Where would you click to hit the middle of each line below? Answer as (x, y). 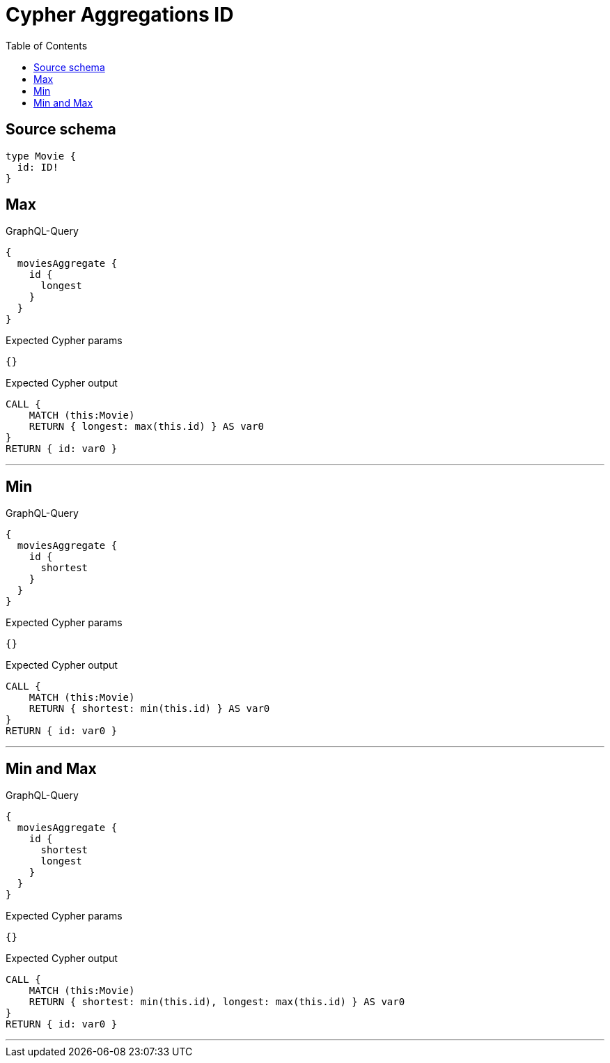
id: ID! (38, 167)
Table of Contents (47, 45)
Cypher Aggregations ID (120, 15)
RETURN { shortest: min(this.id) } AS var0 (149, 709)
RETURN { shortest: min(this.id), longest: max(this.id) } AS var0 (217, 1002)
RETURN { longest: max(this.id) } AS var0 (146, 427)
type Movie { (41, 156)
